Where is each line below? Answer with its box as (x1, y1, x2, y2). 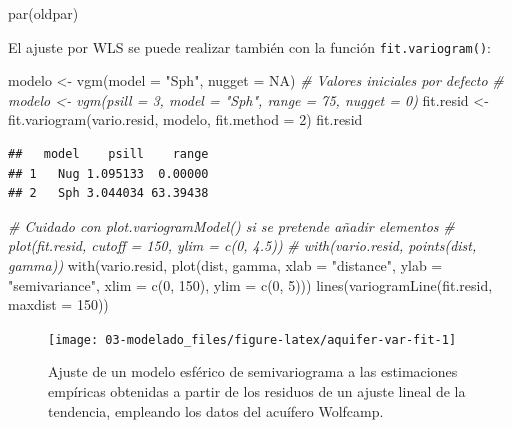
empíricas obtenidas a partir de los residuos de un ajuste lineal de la (48, 381, 466, 402)
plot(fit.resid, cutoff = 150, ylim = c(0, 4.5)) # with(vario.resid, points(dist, (8, 235, 477, 256)
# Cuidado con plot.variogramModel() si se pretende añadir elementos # (8, 215, 455, 236)
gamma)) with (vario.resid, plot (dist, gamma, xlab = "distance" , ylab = (8, 255, 443, 275)
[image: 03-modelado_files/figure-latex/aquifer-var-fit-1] (48, 332, 457, 347)
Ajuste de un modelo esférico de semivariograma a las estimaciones (48, 361, 458, 382)
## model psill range (8, 147, 209, 162)
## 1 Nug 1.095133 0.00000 (8, 166, 209, 181)
